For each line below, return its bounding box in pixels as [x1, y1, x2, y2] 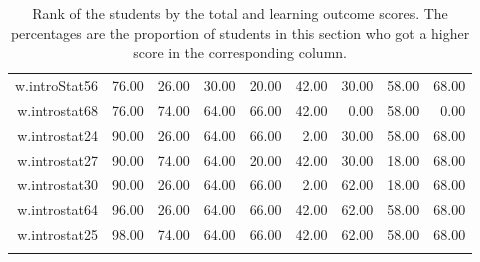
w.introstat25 [17, 224, 98, 245]
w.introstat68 [17, 99, 98, 120]
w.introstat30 [17, 174, 98, 195]
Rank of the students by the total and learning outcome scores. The [32, 3, 448, 23]
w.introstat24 [17, 124, 98, 145]
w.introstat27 [17, 149, 98, 170]
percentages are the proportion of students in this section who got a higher [10, 22, 470, 43]
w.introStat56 [15, 75, 98, 96]
